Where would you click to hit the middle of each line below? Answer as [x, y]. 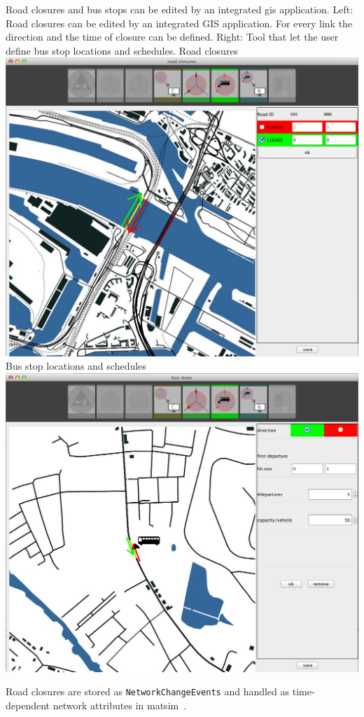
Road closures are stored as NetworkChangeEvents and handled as [148, 691]
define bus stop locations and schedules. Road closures [122, 50]
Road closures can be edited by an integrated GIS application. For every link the [179, 23]
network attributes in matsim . [120, 705]
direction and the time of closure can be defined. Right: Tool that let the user [172, 37]
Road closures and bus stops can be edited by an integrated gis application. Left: [180, 9]
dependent [28, 705]
